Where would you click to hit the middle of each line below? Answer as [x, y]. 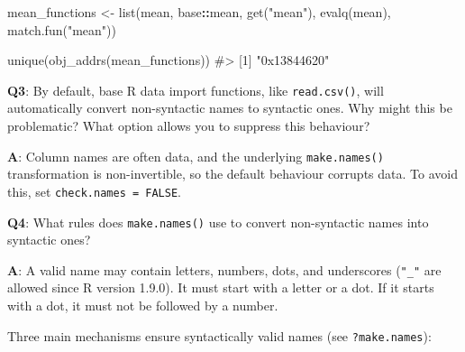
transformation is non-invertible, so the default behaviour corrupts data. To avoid [232, 174]
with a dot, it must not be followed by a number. [143, 306]
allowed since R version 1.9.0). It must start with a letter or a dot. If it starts [221, 287]
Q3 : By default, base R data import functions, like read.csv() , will [196, 90]
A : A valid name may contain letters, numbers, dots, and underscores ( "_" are [224, 269]
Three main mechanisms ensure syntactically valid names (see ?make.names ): [219, 335]
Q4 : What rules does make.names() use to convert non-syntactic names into [218, 222]
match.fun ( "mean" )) [62, 29]
